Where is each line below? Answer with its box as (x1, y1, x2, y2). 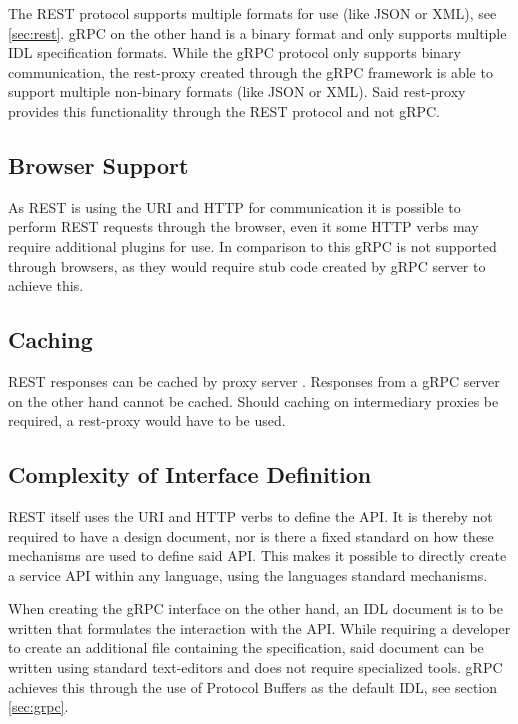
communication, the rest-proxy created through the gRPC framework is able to (8, 61, 493, 82)
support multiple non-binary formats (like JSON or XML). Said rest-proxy (8, 81, 466, 102)
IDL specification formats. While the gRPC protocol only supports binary (8, 42, 461, 63)
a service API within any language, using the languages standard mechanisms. (8, 564, 488, 585)
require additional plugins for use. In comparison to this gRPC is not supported (8, 235, 497, 256)
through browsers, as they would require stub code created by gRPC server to (8, 255, 486, 276)
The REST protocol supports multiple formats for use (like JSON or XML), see (8, 3, 497, 23)
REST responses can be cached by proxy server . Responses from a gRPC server (8, 370, 500, 391)
